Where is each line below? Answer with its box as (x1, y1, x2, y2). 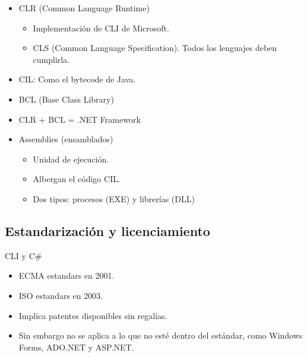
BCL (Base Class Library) (18, 93, 114, 105)
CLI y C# (5, 249, 42, 262)
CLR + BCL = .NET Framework (18, 113, 141, 125)
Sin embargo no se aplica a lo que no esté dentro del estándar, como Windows (18, 329, 303, 342)
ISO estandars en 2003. (18, 289, 103, 301)
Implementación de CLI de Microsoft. (33, 21, 169, 34)
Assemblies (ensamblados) (18, 133, 113, 145)
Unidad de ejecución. (33, 152, 109, 165)
